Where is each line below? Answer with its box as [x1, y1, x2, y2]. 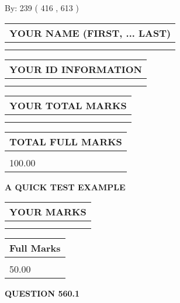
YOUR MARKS [9, 205, 86, 219]
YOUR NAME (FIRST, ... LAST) [9, 26, 171, 40]
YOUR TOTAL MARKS [9, 98, 127, 112]
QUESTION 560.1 [5, 287, 80, 299]
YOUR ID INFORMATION [9, 62, 142, 76]
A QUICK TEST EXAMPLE [5, 180, 126, 193]
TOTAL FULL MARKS [9, 134, 122, 148]
